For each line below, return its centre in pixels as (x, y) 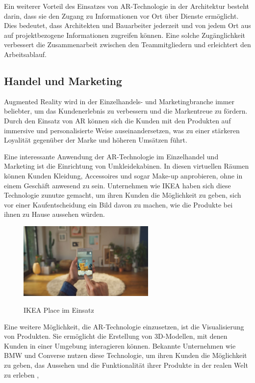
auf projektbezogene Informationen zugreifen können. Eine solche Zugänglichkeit (125, 35)
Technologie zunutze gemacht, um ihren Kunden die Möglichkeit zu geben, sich (123, 195)
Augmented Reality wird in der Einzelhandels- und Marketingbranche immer (119, 101)
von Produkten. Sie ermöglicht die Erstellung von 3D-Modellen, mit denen (116, 336)
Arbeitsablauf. (25, 54)
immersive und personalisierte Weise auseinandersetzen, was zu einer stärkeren (122, 130)
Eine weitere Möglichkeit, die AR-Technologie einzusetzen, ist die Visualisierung (124, 326)
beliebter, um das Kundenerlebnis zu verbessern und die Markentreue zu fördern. (126, 111)
